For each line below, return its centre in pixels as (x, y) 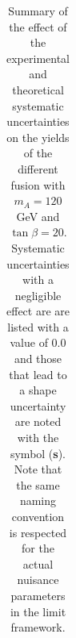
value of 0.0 (38, 342)
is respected (38, 532)
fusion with (38, 184)
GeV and (38, 216)
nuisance (38, 580)
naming (38, 500)
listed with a (38, 326)
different (38, 168)
